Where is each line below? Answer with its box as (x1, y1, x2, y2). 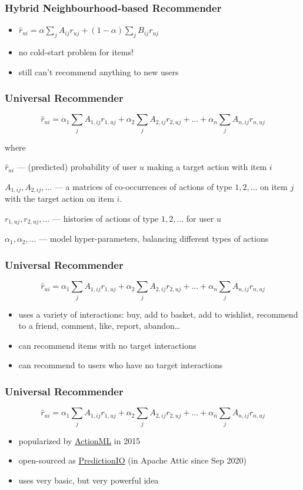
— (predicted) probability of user (16, 161, 137, 173)
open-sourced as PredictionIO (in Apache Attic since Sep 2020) (18, 454, 247, 466)
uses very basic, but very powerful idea (18, 474, 159, 486)
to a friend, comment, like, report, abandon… (18, 319, 181, 332)
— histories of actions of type (52, 212, 159, 224)
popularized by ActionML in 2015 (18, 434, 141, 446)
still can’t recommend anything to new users (18, 65, 179, 78)
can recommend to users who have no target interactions (18, 359, 223, 371)
